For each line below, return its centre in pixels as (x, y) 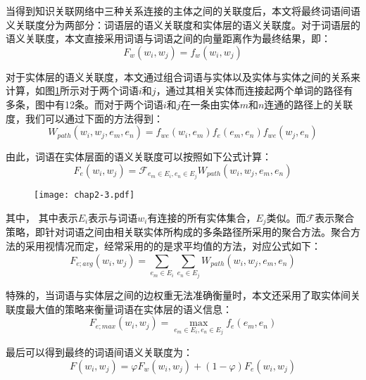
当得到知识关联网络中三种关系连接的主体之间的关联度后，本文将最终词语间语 (183, 11)
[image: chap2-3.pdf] (84, 195)
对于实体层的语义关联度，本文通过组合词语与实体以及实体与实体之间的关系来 (183, 76)
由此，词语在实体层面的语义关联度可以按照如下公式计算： (139, 157)
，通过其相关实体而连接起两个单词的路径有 (254, 90)
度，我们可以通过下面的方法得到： (84, 118)
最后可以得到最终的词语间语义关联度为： (99, 351)
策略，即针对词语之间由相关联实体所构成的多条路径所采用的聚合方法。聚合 (178, 231)
